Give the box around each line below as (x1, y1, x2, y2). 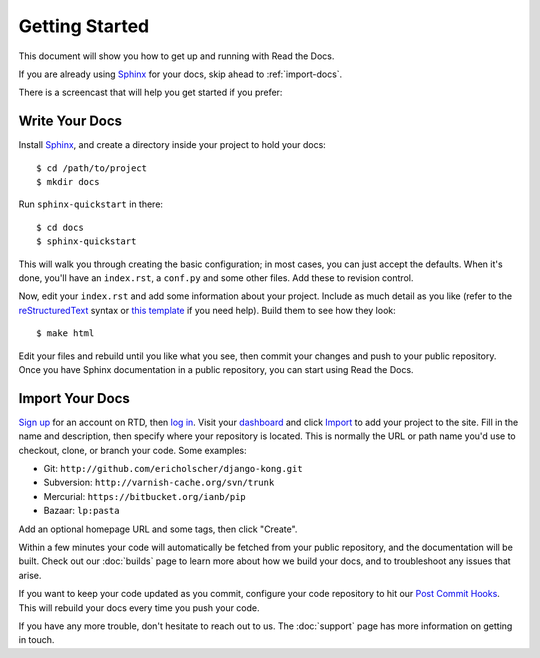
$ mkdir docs (36, 176, 100, 188)
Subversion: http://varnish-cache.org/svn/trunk (43, 476, 275, 489)
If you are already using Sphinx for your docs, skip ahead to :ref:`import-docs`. (18, 68, 343, 80)
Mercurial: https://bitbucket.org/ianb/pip (43, 490, 247, 502)
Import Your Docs (18, 390, 130, 407)
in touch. (18, 634, 55, 646)
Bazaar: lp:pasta (43, 505, 120, 517)
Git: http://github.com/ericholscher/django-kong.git (43, 463, 304, 474)
